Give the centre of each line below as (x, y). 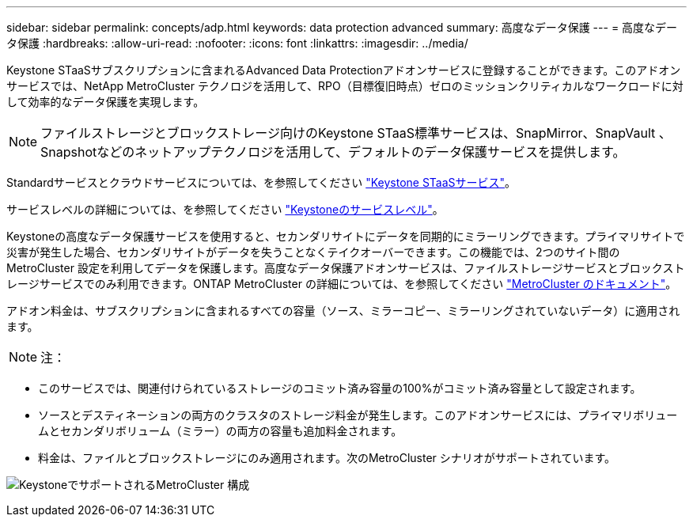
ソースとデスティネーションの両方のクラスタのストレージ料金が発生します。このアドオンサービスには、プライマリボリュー (358, 415)
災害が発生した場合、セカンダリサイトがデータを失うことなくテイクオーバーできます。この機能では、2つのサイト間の (313, 252)
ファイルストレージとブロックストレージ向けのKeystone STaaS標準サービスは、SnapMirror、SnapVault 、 (356, 133)
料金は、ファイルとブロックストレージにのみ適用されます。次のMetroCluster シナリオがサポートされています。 (327, 458)
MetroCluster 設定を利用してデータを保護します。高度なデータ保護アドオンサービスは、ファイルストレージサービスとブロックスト (346, 268)
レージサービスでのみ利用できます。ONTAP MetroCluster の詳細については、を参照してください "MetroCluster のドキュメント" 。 (342, 284)
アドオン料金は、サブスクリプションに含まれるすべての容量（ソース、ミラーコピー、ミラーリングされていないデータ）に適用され (343, 311)
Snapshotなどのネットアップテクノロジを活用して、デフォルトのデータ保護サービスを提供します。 (333, 152)
